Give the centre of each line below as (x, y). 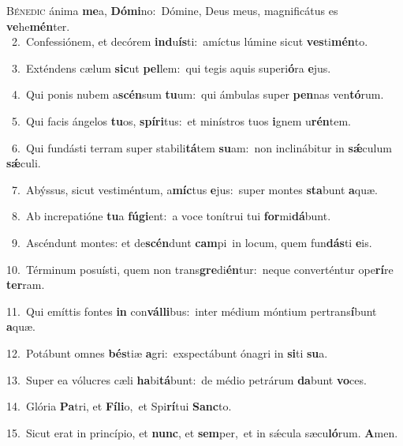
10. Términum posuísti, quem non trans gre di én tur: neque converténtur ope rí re (200, 269)
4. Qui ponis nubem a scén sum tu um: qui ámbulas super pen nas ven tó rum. (198, 94)
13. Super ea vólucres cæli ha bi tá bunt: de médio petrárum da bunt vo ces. (187, 379)
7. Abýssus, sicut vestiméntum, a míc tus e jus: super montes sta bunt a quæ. (195, 189)
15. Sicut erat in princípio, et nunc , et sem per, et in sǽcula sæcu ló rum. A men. (202, 432)
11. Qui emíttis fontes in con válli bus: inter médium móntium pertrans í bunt (192, 311)
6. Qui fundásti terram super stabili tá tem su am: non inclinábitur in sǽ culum (201, 147)
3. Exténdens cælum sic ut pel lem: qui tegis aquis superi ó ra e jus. (171, 67)
